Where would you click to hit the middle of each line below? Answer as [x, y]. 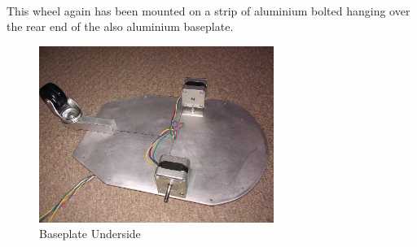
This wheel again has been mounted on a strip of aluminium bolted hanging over [208, 10]
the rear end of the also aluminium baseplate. [120, 26]
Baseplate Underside [90, 234]
